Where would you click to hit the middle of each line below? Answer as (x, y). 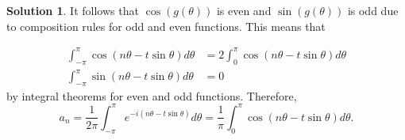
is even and (244, 10)
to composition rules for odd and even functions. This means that (166, 26)
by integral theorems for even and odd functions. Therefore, (152, 95)
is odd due (373, 10)
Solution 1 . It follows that (73, 10)
